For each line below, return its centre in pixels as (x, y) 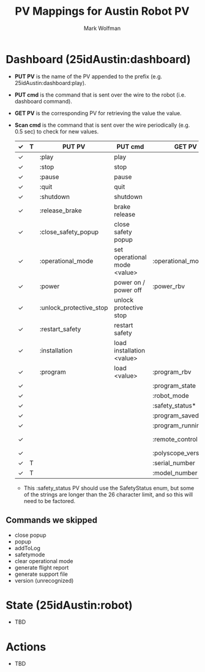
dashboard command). (43, 101)
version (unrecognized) (44, 580)
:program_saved (176, 416)
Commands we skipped (51, 521)
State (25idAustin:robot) (69, 605)
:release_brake (61, 211)
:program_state (174, 386)
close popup (30, 535)
